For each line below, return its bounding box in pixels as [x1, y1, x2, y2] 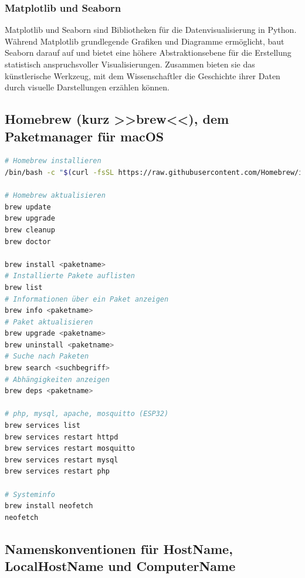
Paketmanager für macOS [5, 127, 164, 145]
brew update [5, 202, 51, 211]
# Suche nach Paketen [5, 352, 89, 361]
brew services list [5, 421, 80, 430]
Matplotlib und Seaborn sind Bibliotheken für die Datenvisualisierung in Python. [5, 23, 297, 36]
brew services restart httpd [5, 432, 118, 441]
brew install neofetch [5, 502, 93, 511]
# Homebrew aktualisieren [5, 191, 106, 200]
